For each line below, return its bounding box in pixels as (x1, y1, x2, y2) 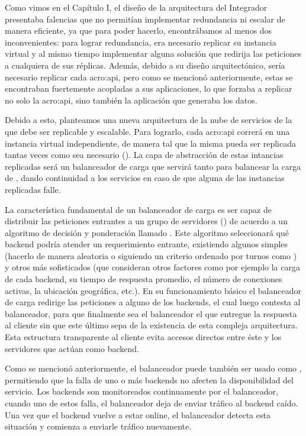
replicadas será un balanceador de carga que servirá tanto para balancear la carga (5, 160, 301, 172)
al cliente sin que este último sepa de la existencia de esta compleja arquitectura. (5, 319, 298, 331)
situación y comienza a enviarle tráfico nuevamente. (5, 420, 192, 432)
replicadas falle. (5, 183, 61, 195)
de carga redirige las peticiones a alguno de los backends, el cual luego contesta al (5, 296, 301, 308)
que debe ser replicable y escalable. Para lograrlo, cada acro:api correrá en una (5, 125, 290, 137)
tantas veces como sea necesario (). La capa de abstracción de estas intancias (5, 148, 284, 161)
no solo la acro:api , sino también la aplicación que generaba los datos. (5, 93, 257, 106)
